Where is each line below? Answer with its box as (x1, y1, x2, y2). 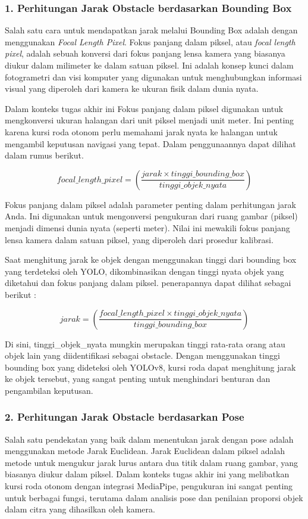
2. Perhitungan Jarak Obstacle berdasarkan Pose (5, 409, 244, 424)
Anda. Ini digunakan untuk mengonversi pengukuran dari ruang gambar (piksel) (5, 210, 298, 222)
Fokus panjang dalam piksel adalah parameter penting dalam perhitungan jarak (5, 198, 296, 210)
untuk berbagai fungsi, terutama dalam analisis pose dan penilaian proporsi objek (5, 491, 303, 504)
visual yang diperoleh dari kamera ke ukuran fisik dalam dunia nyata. (5, 82, 259, 95)
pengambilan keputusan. (5, 384, 93, 396)
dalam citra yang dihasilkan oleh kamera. (5, 503, 155, 515)
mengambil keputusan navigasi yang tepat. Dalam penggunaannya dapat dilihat (5, 137, 296, 150)
